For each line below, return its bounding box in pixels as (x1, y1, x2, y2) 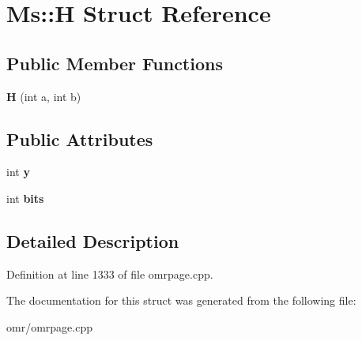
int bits (6, 189, 44, 206)
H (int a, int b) (6, 88, 81, 104)
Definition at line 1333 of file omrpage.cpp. (6, 265, 213, 282)
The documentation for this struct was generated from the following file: (6, 292, 356, 309)
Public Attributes (6, 126, 153, 151)
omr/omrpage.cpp (6, 318, 92, 335)
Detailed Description (6, 228, 179, 253)
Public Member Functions (6, 51, 223, 75)
